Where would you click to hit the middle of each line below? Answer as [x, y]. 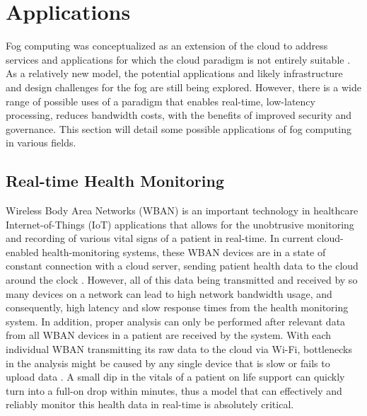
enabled [22, 252]
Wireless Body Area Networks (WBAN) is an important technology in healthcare [182, 210]
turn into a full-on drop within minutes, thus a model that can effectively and [174, 390]
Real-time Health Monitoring [115, 181]
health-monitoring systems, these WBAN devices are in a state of [184, 252]
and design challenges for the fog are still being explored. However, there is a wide [183, 87]
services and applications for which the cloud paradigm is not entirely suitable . [178, 59]
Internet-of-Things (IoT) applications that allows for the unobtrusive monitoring [180, 224]
